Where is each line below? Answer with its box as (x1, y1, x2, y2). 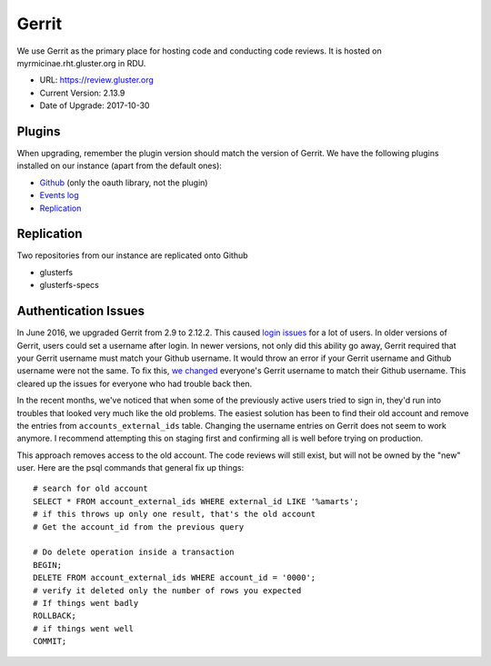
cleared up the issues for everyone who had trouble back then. (16, 378, 253, 389)
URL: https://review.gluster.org (39, 75, 155, 85)
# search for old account (33, 483, 149, 494)
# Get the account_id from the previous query (33, 522, 245, 532)
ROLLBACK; (33, 611, 76, 621)
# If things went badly (33, 598, 139, 608)
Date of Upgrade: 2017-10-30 (39, 100, 150, 111)
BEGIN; (33, 560, 63, 570)
